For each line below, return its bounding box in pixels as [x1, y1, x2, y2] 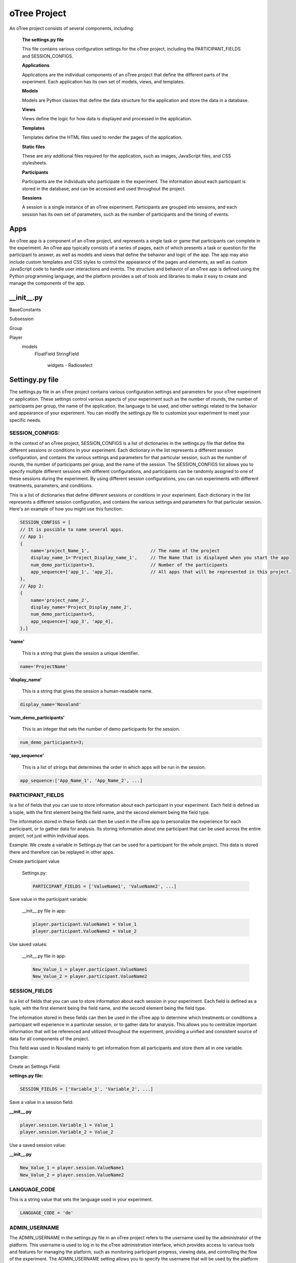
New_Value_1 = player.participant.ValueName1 [32, 966, 147, 972]
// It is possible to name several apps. [20, 526, 124, 532]
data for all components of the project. [9, 1036, 89, 1042]
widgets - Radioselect [47, 362, 93, 368]
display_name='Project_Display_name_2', [30, 604, 132, 610]
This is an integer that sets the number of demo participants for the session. [22, 726, 180, 732]
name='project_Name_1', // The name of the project [30, 548, 220, 553]
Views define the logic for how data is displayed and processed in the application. [22, 116, 192, 122]
